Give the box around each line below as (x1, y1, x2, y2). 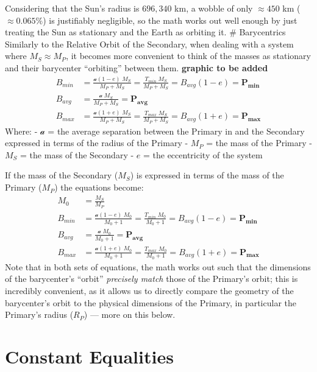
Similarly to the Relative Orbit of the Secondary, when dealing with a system (5, 37, 294, 50)
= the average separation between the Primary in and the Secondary (48, 124, 305, 137)
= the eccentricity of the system (143, 148, 263, 161)
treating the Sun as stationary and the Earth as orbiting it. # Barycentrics (5, 26, 286, 38)
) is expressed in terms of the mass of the (130, 169, 284, 181)
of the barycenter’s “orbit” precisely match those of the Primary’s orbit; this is (5, 272, 298, 285)
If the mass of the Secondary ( (5, 169, 118, 181)
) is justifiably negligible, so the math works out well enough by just (43, 13, 297, 26)
